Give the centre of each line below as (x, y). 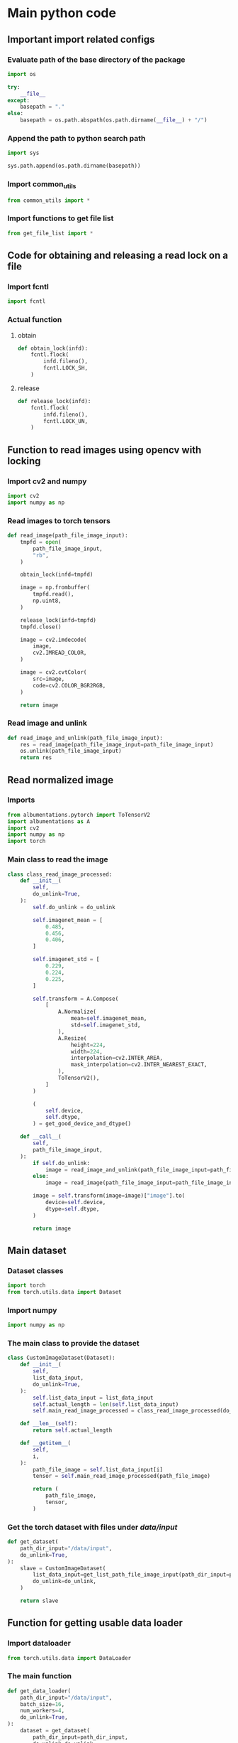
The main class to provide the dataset (73, 1344)
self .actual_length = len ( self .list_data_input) (106, 1404)
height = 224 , (88, 1045)
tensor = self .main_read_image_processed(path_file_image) (122, 1476)
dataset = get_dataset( (55, 1731)
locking (24, 461)
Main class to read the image (58, 859)
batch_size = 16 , (42, 1704)
